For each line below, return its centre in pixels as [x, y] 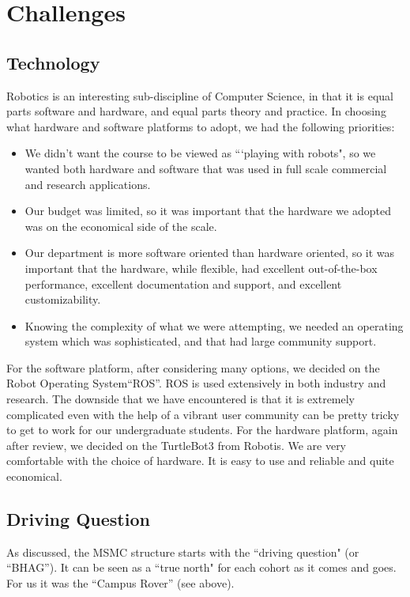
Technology [53, 62]
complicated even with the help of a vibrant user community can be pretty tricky [203, 414]
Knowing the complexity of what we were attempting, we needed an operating [214, 325]
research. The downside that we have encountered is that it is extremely [181, 399]
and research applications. [88, 184]
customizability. [63, 299]
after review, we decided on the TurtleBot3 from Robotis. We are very [177, 445]
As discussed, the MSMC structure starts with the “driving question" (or [183, 552]
